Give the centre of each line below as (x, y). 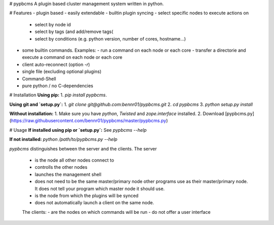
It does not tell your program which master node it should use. (100, 189)
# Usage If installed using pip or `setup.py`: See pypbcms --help (78, 130)
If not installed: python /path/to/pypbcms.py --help (63, 139)
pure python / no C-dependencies (58, 86)
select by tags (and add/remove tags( (74, 32)
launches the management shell (68, 174)
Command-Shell (39, 79)
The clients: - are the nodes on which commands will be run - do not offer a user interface (116, 212)
